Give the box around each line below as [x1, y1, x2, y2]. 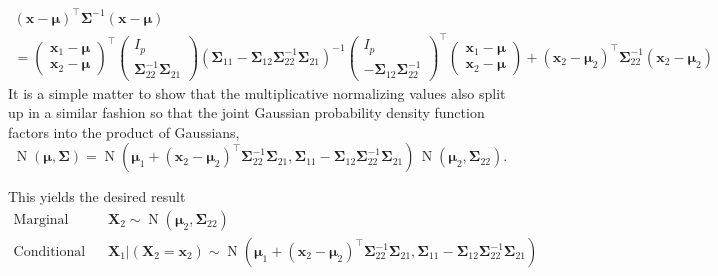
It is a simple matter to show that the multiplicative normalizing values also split [8, 82, 506, 103]
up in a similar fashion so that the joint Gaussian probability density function [8, 102, 485, 123]
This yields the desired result [8, 186, 186, 207]
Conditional [13, 245, 86, 260]
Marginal [13, 212, 69, 227]
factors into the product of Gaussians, [8, 121, 240, 142]
